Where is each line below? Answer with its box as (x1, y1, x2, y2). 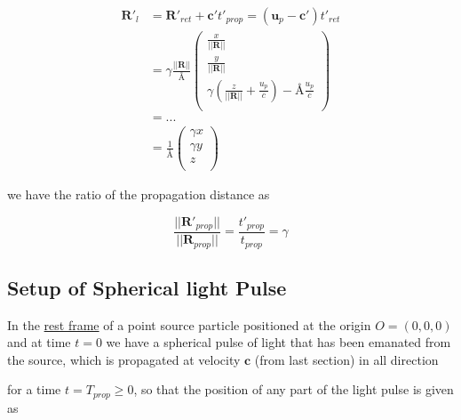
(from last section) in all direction (254, 350, 439, 368)
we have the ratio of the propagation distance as (7, 184, 270, 203)
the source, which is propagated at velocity (7, 350, 241, 368)
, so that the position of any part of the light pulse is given (133, 380, 454, 399)
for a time (7, 380, 61, 399)
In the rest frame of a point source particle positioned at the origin (7, 315, 371, 334)
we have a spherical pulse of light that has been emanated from (106, 333, 451, 351)
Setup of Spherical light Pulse (7, 273, 287, 301)
